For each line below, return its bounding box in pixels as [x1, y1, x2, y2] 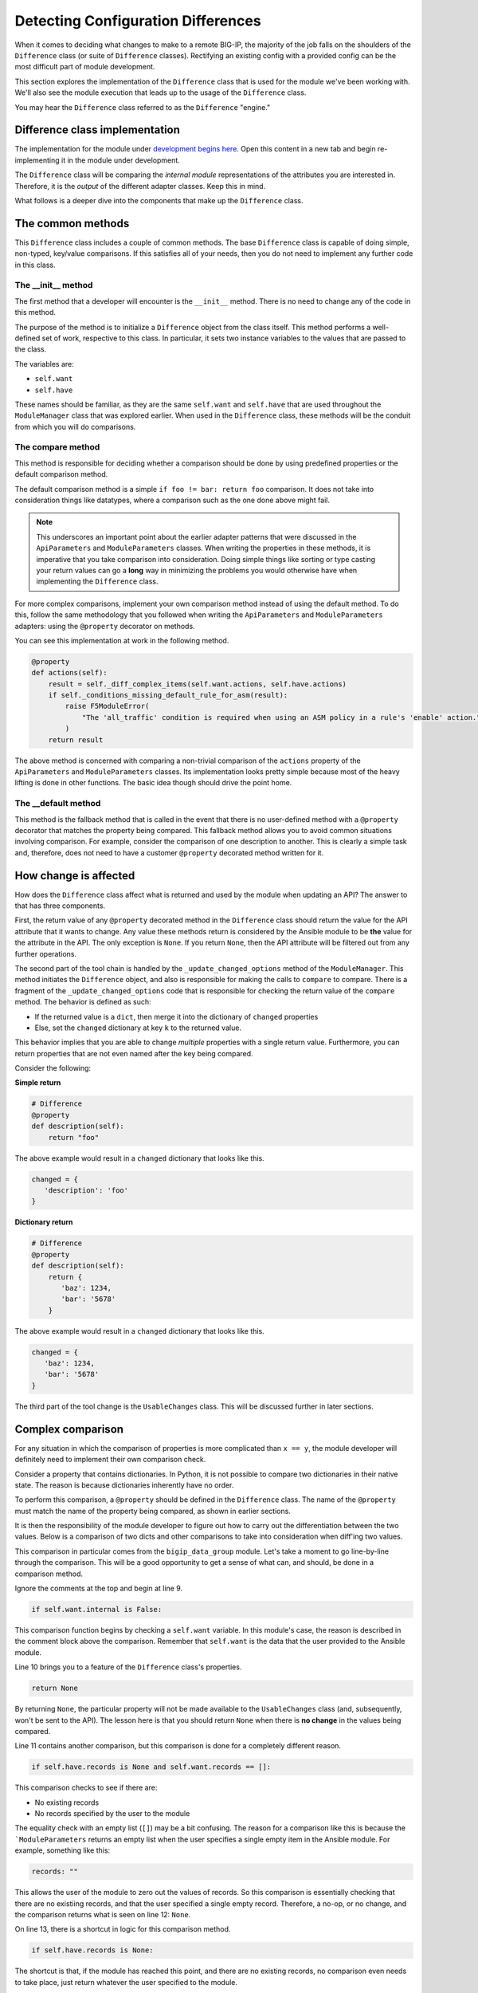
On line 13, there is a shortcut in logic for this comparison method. [14, 1924, 231, 1934]
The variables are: [14, 359, 75, 368]
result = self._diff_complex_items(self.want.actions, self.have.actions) [48, 679, 347, 689]
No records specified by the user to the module [34, 1809, 190, 1818]
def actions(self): [31, 668, 108, 678]
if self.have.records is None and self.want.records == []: [31, 1763, 272, 1771]
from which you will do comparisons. [14, 422, 136, 431]
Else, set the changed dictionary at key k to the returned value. [34, 1023, 242, 1032]
